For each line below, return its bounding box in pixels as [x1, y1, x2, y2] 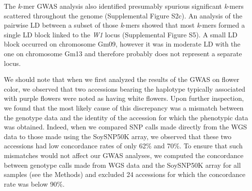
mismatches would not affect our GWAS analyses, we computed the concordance [4, 150, 244, 160]
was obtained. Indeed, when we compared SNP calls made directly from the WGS [4, 122, 247, 132]
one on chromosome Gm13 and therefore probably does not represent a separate [4, 48, 242, 58]
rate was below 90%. [4, 178, 65, 189]
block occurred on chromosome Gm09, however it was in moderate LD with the [4, 39, 240, 49]
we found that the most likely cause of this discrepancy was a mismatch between [4, 102, 244, 112]
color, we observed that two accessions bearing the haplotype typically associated [4, 83, 246, 94]
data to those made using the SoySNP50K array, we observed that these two [4, 131, 232, 141]
